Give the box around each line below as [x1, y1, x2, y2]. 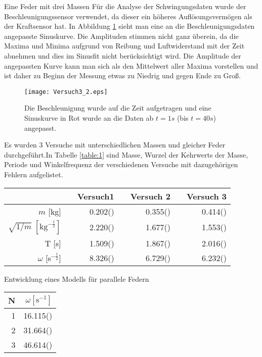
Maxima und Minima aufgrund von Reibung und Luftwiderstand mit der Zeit [4, 40, 245, 51]
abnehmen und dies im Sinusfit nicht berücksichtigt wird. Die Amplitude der [4, 50, 241, 61]
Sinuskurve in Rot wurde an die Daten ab [24, 113, 154, 123]
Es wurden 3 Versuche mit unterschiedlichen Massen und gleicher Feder [4, 139, 226, 150]
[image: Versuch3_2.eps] [24, 88, 108, 95]
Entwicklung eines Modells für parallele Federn [4, 273, 149, 284]
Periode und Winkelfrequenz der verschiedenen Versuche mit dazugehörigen [4, 159, 238, 170]
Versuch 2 [130, 190, 170, 202]
